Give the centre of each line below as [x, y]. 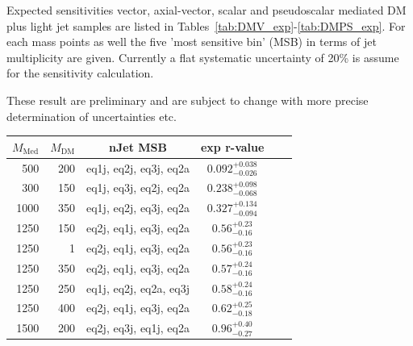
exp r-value [232, 146]
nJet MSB [138, 146]
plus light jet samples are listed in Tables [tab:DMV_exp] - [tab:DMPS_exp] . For [206, 25]
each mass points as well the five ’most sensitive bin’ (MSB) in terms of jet [192, 42]
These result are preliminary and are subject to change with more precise [188, 100]
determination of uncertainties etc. [92, 116]
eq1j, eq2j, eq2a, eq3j [138, 288]
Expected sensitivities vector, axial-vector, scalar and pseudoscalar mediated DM [206, 10]
